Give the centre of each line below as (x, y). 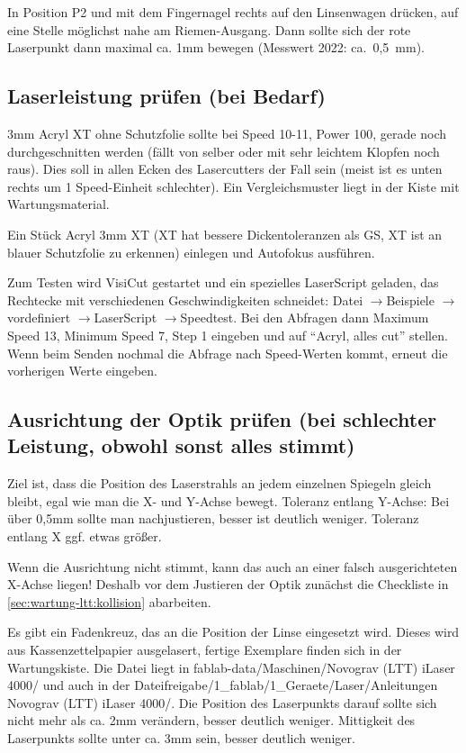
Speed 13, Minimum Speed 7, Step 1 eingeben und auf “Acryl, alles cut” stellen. (228, 335)
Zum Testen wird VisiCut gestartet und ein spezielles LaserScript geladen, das (223, 282)
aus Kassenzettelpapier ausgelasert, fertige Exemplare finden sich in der (205, 650)
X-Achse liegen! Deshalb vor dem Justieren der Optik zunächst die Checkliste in (228, 584)
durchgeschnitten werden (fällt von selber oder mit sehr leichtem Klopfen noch (224, 151)
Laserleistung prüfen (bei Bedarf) (166, 96)
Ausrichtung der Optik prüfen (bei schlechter (222, 419)
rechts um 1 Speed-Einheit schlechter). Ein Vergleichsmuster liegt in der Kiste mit (233, 186)
